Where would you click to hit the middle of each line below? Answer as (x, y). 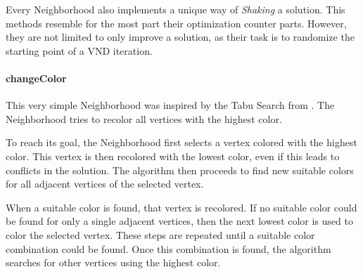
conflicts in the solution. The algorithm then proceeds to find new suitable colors (180, 170)
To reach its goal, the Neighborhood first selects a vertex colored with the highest (181, 142)
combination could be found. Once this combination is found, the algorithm (168, 248)
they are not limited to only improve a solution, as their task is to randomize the (180, 37)
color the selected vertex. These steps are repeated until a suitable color (160, 234)
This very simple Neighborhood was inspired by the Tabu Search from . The (170, 105)
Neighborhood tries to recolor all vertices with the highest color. (144, 118)
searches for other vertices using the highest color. (113, 262)
